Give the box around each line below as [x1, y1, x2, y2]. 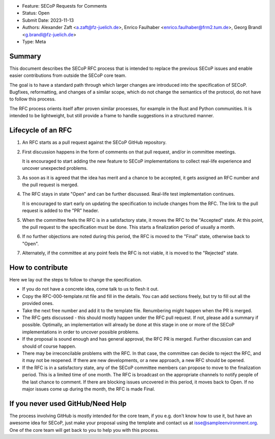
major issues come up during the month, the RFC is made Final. [22, 385, 155, 392]
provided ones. [22, 300, 54, 306]
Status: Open [22, 10, 50, 16]
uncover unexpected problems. [22, 165, 88, 171]
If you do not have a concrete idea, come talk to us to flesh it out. [22, 286, 159, 292]
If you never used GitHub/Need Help [9, 399, 127, 408]
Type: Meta [22, 38, 46, 44]
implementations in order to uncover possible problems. [22, 329, 140, 335]
